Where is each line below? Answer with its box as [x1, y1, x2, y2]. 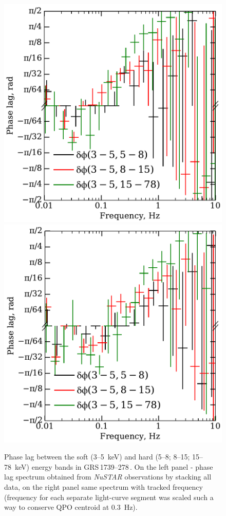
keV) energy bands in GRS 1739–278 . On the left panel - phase [14, 461, 213, 472]
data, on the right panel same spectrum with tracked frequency [4, 481, 203, 492]
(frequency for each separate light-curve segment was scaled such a [4, 491, 214, 502]
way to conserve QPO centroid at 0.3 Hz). [4, 502, 138, 512]
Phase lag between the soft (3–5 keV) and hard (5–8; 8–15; [4, 451, 190, 462]
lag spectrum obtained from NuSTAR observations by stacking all [4, 471, 212, 482]
